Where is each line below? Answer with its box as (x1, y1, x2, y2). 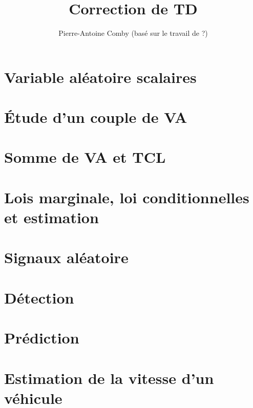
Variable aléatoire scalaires (4, 66, 197, 87)
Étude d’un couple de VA (4, 106, 187, 127)
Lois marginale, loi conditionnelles (4, 186, 249, 207)
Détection (4, 287, 74, 308)
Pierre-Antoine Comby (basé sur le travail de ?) (58, 28, 208, 38)
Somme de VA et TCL (4, 146, 166, 167)
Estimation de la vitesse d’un (4, 367, 214, 388)
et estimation (4, 207, 99, 228)
